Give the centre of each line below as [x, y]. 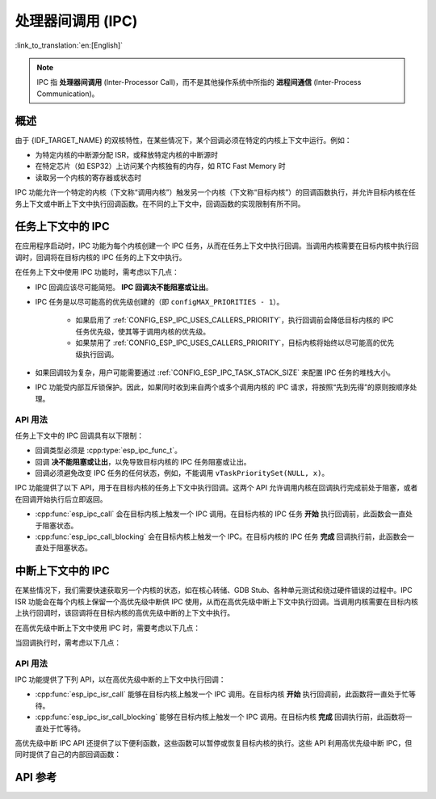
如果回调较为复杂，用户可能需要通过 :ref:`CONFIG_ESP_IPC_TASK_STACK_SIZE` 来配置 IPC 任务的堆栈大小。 [215, 372]
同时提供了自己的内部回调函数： [68, 755]
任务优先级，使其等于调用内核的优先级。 [143, 331]
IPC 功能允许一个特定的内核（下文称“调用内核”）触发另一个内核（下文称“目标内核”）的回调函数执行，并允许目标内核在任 [215, 192]
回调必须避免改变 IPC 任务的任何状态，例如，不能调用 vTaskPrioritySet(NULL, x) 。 [182, 473]
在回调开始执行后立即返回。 [61, 499]
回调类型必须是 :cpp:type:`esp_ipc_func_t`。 [108, 450]
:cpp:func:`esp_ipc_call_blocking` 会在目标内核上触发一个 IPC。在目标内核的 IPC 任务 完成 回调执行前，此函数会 [221, 536]
